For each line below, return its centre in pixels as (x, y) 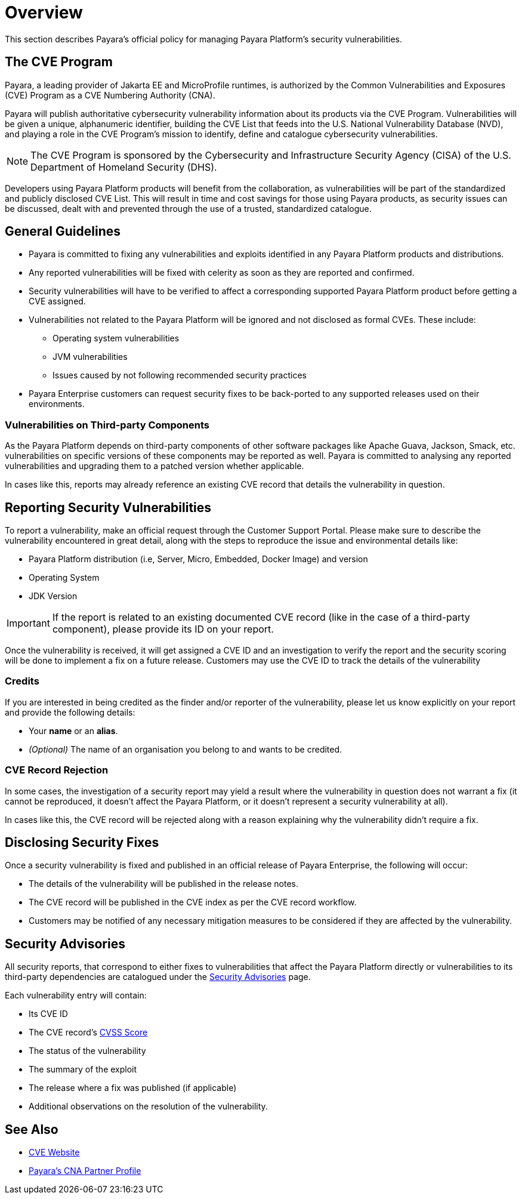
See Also (32, 1129)
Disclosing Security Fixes (82, 842)
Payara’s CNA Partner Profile (85, 1171)
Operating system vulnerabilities (116, 338)
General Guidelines (63, 232)
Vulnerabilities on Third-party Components (107, 425)
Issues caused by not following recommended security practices (180, 375)
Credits (22, 681)
